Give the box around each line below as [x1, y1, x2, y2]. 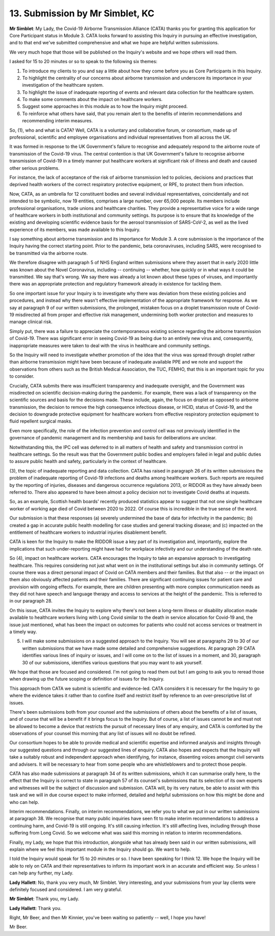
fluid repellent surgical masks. [9, 418, 73, 424]
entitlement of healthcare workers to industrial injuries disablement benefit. [9, 529, 168, 535]
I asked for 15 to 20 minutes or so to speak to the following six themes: [9, 59, 158, 65]
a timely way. [9, 629, 37, 635]
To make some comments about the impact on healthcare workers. [22, 96, 163, 102]
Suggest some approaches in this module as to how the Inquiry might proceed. [22, 103, 188, 110]
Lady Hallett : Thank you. [9, 905, 62, 911]
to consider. [9, 373, 35, 379]
